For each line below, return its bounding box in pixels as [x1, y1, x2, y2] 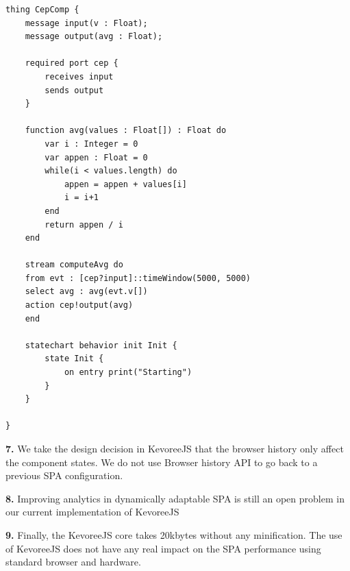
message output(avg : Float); [25, 32, 163, 42]
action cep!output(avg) [25, 300, 134, 311]
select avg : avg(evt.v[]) [25, 287, 148, 297]
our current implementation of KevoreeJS [5, 505, 179, 519]
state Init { [45, 354, 104, 364]
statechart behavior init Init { [25, 340, 177, 350]
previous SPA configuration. [5, 468, 123, 483]
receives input [45, 71, 114, 82]
